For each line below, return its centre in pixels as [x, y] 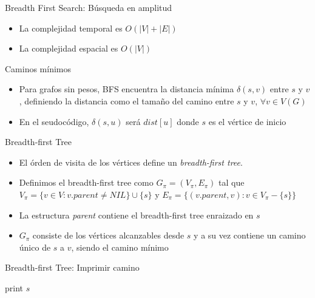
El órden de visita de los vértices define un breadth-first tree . [131, 162]
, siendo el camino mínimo [120, 247]
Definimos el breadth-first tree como [86, 182]
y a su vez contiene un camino [250, 235]
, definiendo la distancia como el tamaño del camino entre [127, 100]
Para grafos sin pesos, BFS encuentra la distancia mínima [127, 89]
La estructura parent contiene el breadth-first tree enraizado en [136, 215]
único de [35, 247]
